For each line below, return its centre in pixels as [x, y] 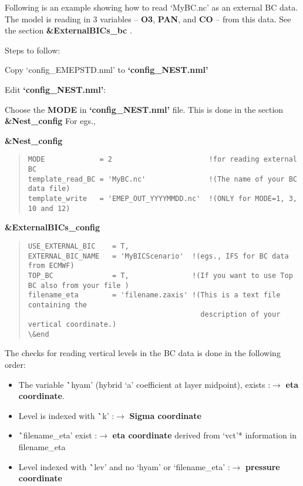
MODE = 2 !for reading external [162, 160]
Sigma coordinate [165, 415]
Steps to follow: [33, 50]
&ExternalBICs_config [52, 227]
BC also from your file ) [78, 285]
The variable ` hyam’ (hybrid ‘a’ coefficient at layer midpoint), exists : [144, 384]
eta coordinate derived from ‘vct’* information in [205, 435]
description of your [240, 315]
